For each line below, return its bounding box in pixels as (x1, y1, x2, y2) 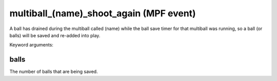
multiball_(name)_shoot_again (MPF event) (9, 8, 196, 19)
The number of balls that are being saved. (9, 69, 98, 75)
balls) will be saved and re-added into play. (9, 32, 101, 38)
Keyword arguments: (9, 42, 54, 48)
